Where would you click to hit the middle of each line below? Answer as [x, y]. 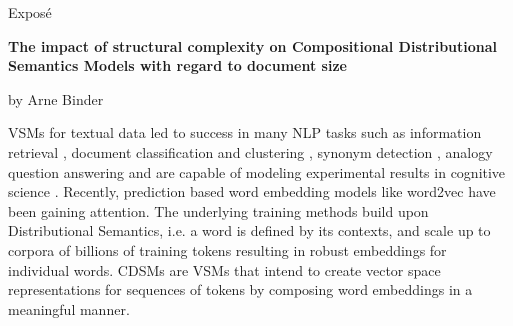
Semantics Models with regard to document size [177, 65]
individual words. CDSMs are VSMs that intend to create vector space [224, 269]
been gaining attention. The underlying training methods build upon [218, 210]
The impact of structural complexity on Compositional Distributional [253, 45]
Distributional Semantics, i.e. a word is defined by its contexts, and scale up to [249, 230]
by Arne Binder [56, 98]
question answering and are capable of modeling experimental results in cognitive [257, 171]
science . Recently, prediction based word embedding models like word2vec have [252, 191]
